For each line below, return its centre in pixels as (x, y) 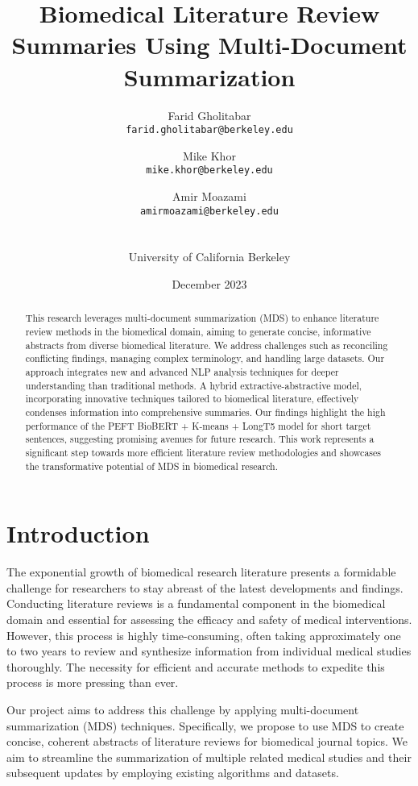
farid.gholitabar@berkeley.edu (209, 130)
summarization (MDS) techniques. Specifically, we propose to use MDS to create (205, 725)
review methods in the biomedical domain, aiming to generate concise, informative (198, 332)
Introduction (78, 533)
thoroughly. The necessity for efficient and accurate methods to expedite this (196, 666)
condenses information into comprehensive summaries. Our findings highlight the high (205, 412)
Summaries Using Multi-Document (209, 45)
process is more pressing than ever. (93, 682)
